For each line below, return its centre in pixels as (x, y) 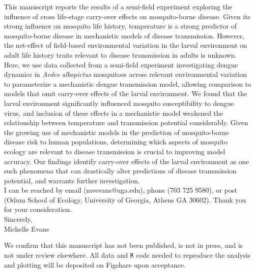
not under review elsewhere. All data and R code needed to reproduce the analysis (127, 255)
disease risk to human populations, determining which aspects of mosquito (116, 142)
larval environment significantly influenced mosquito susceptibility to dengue (119, 103)
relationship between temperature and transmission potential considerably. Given (126, 122)
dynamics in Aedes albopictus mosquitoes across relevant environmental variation (126, 74)
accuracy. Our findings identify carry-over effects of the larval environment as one (127, 161)
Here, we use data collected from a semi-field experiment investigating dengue (121, 64)
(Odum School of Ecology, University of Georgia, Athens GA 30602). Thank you (125, 199)
